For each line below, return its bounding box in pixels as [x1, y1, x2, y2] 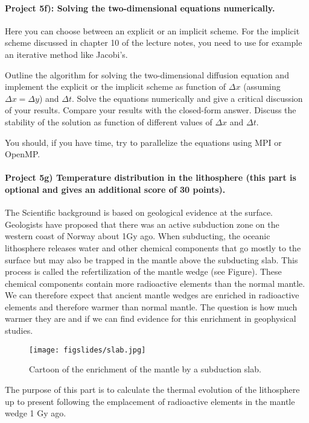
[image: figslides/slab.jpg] [29, 345, 146, 354]
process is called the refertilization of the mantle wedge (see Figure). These [5, 265, 282, 278]
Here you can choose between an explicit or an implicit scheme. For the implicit [5, 24, 300, 37]
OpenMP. [5, 148, 40, 160]
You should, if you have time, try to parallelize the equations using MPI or [5, 136, 282, 148]
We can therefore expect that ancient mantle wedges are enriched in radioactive [5, 289, 299, 301]
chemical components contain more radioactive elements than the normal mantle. [5, 277, 305, 289]
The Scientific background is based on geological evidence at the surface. [5, 206, 273, 219]
